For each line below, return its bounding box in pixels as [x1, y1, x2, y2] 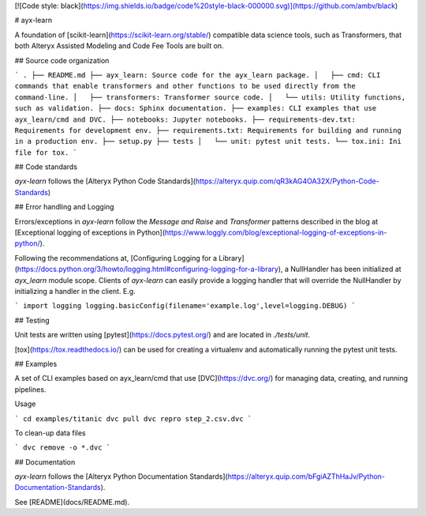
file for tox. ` [14, 148, 78, 157]
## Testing [14, 315, 50, 325]
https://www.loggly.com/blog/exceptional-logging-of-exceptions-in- [164, 228, 387, 237]
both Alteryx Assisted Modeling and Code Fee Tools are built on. [14, 41, 224, 51]
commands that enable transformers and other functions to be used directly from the [14, 81, 357, 91]
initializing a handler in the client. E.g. [14, 286, 136, 296]
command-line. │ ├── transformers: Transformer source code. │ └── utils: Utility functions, [14, 92, 406, 102]
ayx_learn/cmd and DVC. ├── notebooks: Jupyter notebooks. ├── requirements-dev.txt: [14, 115, 357, 124]
